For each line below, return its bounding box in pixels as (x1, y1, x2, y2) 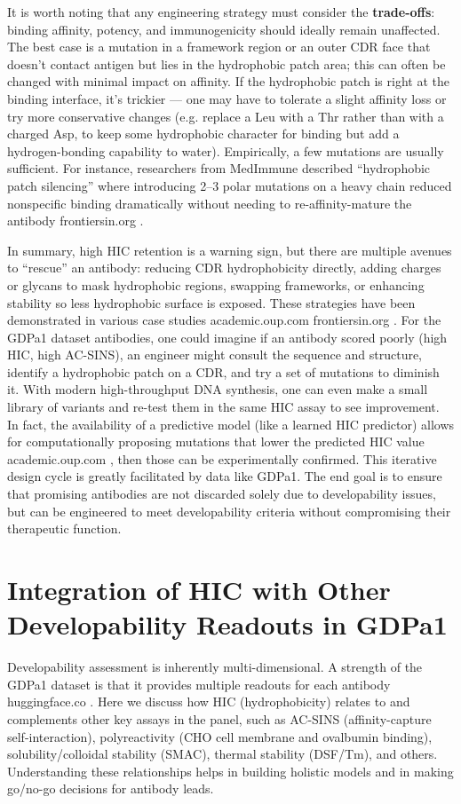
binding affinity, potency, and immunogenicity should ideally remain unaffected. (7, 20, 441, 38)
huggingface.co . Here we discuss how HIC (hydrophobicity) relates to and (7, 692, 410, 711)
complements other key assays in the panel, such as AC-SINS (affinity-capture (7, 709, 432, 728)
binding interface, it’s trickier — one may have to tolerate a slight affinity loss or (7, 89, 447, 107)
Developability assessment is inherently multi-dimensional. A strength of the (7, 658, 423, 676)
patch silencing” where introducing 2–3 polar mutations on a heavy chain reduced (7, 176, 452, 194)
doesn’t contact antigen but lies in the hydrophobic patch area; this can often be (7, 54, 446, 73)
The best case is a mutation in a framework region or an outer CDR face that (7, 37, 431, 56)
